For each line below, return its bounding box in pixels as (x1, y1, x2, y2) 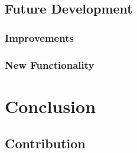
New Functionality (5, 57, 94, 72)
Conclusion (5, 94, 96, 118)
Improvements (5, 30, 74, 45)
